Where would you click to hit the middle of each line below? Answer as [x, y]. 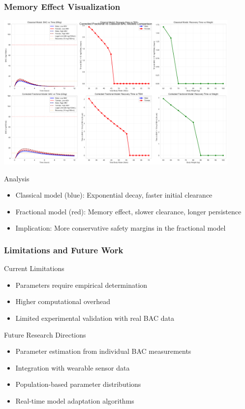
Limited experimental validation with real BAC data [95, 318]
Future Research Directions [45, 334]
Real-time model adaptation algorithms [75, 400]
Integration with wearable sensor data [73, 367]
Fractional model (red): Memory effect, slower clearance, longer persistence [128, 211]
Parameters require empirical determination [81, 285]
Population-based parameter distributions [78, 384]
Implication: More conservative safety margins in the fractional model [121, 228]
